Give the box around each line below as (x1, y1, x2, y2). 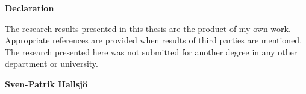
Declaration (5, 2, 54, 14)
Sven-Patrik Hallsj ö (5, 77, 87, 90)
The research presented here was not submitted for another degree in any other (5, 45, 298, 58)
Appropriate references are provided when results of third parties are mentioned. (5, 34, 302, 46)
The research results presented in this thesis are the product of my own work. (5, 22, 291, 34)
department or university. (5, 57, 98, 70)
